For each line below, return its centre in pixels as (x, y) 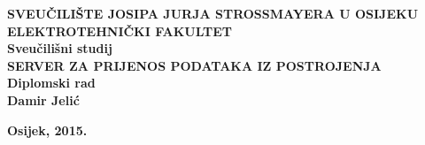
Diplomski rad (51, 83)
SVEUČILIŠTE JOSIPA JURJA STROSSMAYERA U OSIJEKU (213, 13)
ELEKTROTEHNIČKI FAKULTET (120, 31)
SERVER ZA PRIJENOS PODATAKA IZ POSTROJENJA (194, 65)
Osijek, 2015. (47, 130)
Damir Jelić (43, 99)
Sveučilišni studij (60, 48)
